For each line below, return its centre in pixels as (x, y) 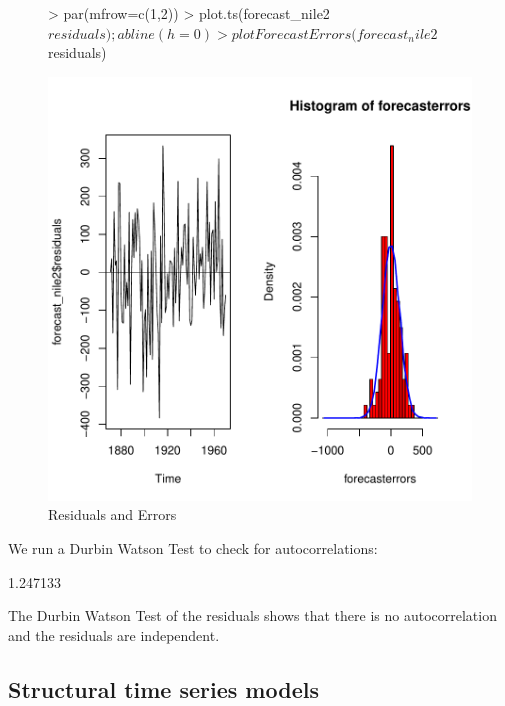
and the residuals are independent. (114, 634)
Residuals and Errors (112, 514)
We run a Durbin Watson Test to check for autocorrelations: (193, 547)
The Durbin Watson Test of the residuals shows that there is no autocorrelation (252, 615)
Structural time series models (163, 688)
